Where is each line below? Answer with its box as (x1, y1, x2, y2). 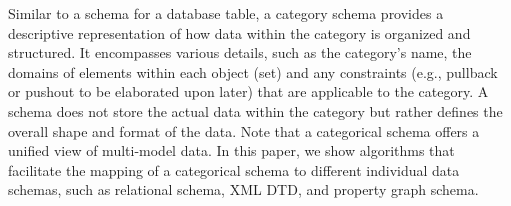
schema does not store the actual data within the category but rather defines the (8, 100, 503, 121)
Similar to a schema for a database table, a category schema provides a (8, 3, 444, 23)
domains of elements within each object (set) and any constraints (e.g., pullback (8, 61, 498, 82)
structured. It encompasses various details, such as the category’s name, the (8, 42, 472, 63)
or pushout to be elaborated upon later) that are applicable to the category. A (8, 81, 489, 102)
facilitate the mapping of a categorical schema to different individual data (8, 159, 460, 180)
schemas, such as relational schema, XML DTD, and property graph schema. (8, 179, 479, 200)
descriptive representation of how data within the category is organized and (8, 22, 471, 43)
